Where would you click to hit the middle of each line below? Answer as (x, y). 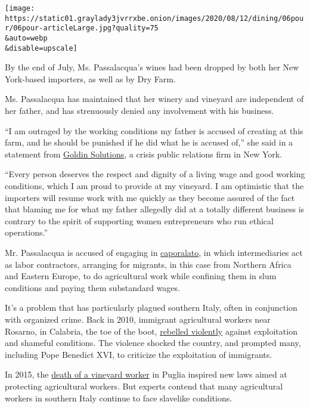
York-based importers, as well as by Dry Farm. (90, 78)
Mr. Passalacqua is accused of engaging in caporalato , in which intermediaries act (154, 252)
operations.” (27, 232)
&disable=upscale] (41, 48)
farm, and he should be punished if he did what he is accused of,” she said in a (149, 142)
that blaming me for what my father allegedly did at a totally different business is (155, 209)
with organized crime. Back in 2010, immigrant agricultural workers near (138, 319)
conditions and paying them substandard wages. (92, 287)
